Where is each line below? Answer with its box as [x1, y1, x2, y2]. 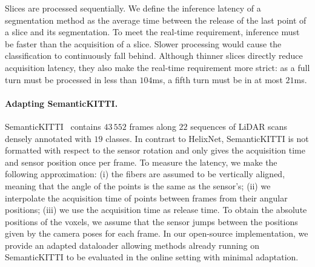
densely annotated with [5, 132, 91, 144]
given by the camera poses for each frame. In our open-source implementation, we [5, 227, 308, 240]
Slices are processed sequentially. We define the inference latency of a [5, 2, 261, 14]
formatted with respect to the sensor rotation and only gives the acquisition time [5, 144, 305, 157]
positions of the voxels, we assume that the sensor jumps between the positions [5, 215, 298, 228]
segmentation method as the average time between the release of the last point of [5, 13, 307, 26]
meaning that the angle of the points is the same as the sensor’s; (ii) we [5, 179, 271, 192]
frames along [129, 120, 176, 132]
